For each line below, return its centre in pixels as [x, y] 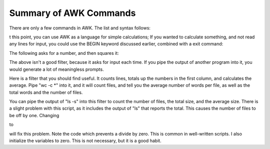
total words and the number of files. [46, 92]
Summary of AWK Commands [72, 13]
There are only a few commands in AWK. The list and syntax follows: [80, 28]
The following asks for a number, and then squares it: [64, 53]
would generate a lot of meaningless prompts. [57, 69]
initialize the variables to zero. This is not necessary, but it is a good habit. [85, 141]
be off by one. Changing [34, 115]
